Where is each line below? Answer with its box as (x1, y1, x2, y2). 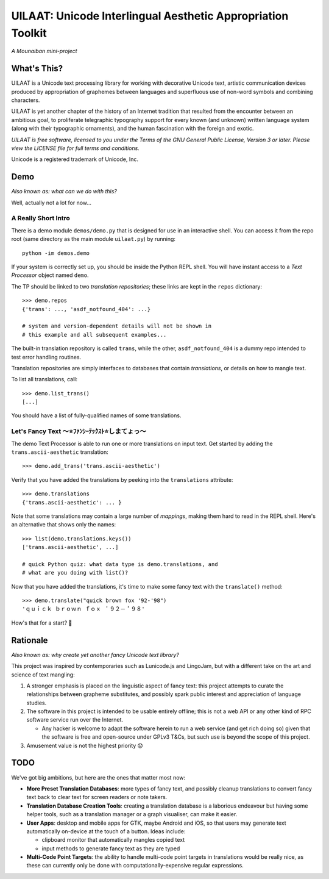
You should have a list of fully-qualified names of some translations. (11, 412, 182, 419)
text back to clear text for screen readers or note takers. (26, 794, 168, 801)
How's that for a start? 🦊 (11, 619, 73, 626)
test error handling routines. (11, 353, 82, 361)
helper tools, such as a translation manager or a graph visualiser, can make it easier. (26, 811, 238, 818)
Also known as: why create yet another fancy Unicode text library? (11, 651, 180, 658)
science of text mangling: (11, 671, 76, 678)
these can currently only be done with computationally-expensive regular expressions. (26, 862, 244, 869)
